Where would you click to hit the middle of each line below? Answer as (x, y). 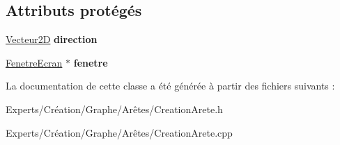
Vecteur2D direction (52, 39)
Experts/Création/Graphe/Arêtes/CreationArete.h (114, 109)
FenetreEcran (34, 62)
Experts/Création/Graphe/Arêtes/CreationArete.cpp (119, 132)
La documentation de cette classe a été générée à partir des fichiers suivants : (170, 86)
